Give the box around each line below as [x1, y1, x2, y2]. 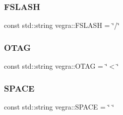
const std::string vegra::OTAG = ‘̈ [4, 61, 108, 71]
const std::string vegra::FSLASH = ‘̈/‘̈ [4, 20, 120, 30]
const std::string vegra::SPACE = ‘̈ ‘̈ [4, 101, 114, 112]
